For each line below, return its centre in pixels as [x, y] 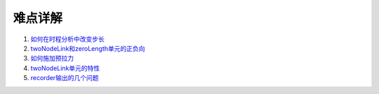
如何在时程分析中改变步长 [67, 39]
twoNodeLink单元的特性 [65, 68]
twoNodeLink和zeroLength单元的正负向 [88, 48]
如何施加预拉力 [52, 58]
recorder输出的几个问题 [65, 78]
